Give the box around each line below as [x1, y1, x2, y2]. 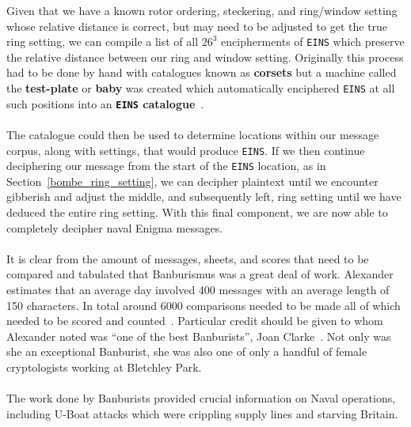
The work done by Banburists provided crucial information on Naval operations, [6, 390, 396, 406]
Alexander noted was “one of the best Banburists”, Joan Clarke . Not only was [6, 327, 391, 344]
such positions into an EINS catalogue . [6, 95, 204, 111]
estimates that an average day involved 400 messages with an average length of [6, 282, 390, 297]
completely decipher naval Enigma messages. [6, 219, 223, 236]
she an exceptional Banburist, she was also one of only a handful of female [6, 343, 367, 360]
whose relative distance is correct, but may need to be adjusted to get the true [6, 17, 388, 34]
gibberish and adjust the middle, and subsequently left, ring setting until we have [6, 188, 401, 205]
